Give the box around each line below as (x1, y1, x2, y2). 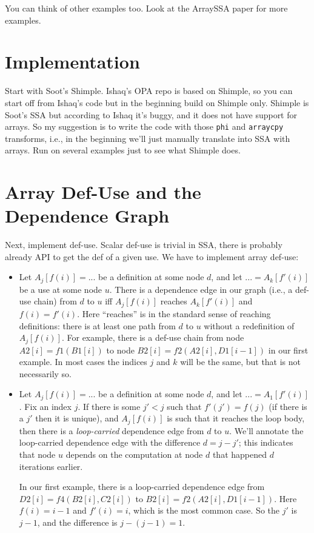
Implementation (5, 49, 140, 74)
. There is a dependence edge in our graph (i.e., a (109, 283, 293, 295)
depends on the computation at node (65, 448, 203, 461)
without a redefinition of (204, 319, 295, 332)
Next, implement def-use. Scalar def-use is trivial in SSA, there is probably (5, 238, 282, 251)
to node (106, 343, 135, 356)
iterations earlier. (19, 460, 83, 472)
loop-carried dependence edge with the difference (19, 436, 201, 449)
